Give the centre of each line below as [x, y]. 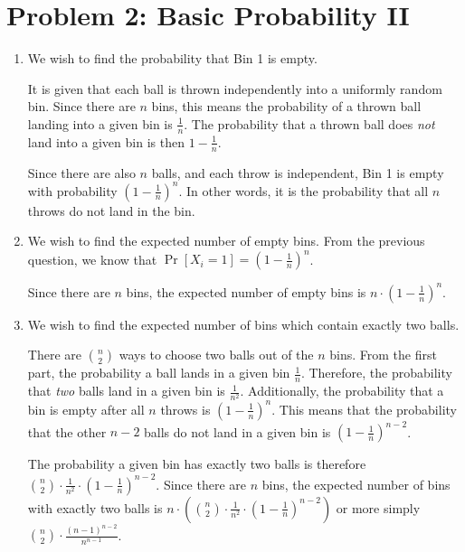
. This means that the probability [364, 409]
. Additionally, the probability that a [342, 391]
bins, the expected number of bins [356, 484]
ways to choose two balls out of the [216, 355]
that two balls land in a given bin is [126, 391]
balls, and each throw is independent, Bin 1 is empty [298, 172]
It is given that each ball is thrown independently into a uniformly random [235, 88]
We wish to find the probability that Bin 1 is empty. [172, 58]
